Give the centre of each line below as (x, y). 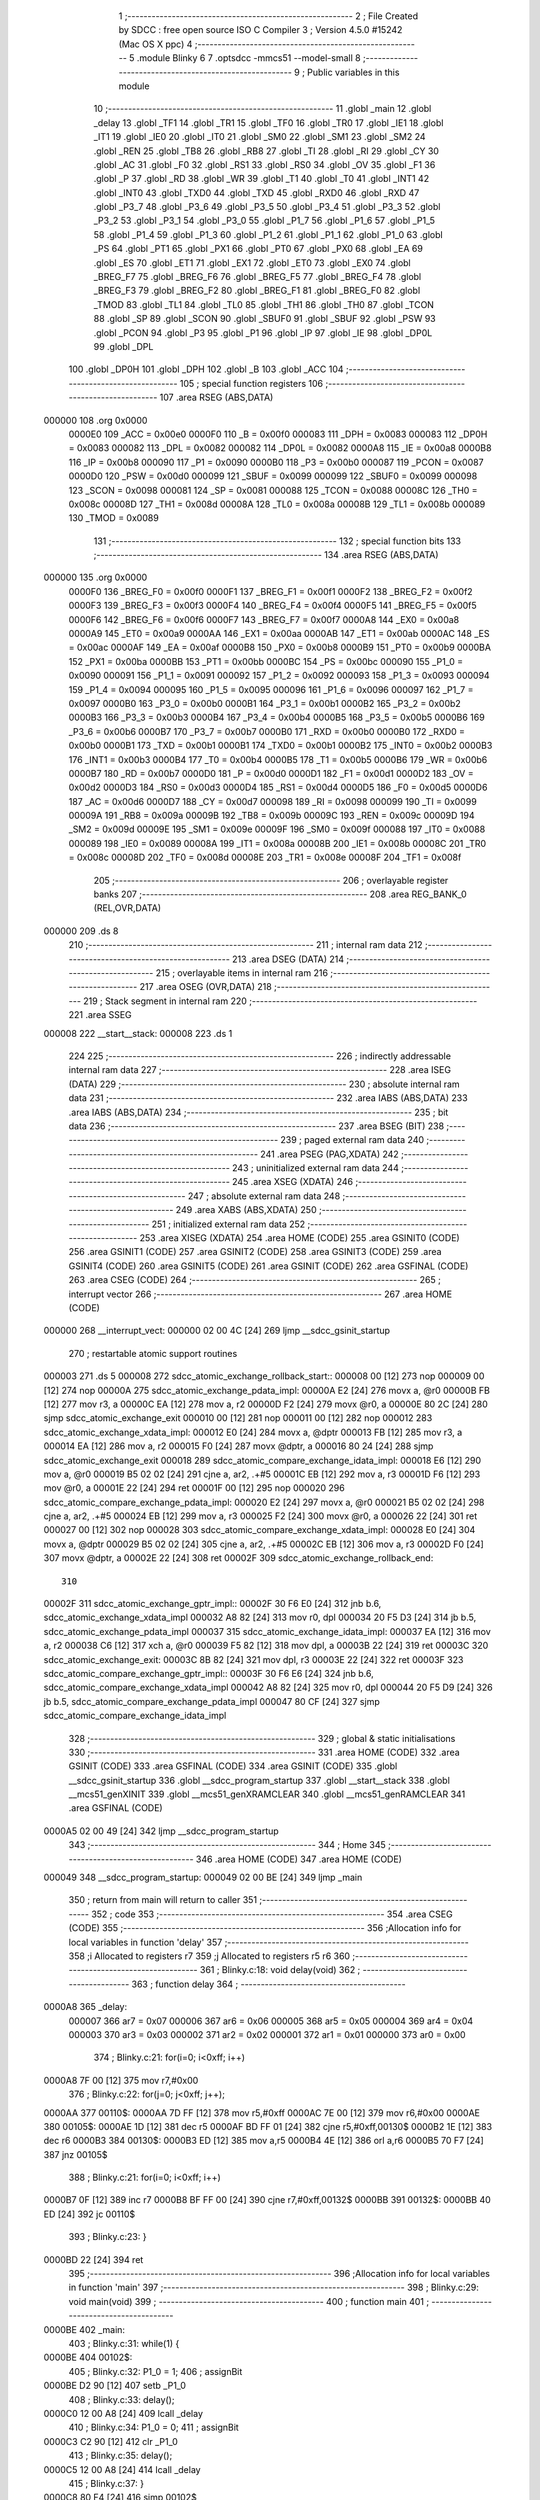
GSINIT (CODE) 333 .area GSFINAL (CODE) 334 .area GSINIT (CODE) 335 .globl (233, 1766)
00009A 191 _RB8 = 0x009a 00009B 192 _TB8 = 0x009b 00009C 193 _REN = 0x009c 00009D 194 (271, 816)
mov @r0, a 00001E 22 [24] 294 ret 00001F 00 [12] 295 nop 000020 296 (194, 1488)
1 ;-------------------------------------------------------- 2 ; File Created (268, 16)
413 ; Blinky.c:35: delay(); (120, 2456)
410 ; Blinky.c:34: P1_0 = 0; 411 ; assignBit (153, 2427)
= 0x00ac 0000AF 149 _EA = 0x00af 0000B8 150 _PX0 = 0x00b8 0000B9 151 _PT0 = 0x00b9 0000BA (280, 647)
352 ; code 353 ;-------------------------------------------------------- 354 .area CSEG (272, 1914)
